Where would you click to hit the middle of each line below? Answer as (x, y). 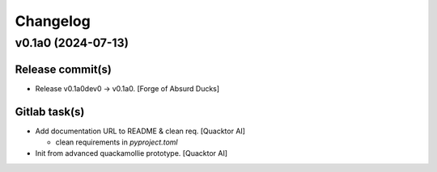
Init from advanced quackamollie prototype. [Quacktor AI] (132, 153)
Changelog (53, 21)
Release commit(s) (64, 69)
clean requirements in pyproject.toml (117, 142)
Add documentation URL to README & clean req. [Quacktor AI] (140, 131)
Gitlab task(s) (50, 112)
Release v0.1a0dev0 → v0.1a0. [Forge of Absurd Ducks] (127, 88)
